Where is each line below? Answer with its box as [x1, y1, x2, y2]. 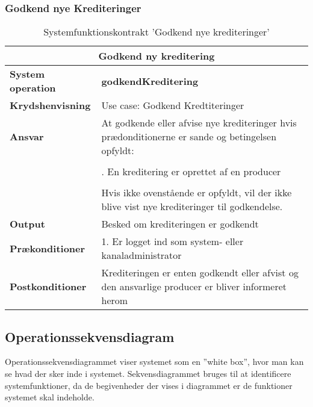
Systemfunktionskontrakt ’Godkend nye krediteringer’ [43, 25, 270, 39]
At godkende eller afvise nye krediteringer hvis [101, 116, 297, 130]
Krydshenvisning [10, 98, 91, 113]
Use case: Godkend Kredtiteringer [101, 98, 244, 113]
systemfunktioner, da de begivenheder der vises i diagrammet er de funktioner [5, 379, 293, 391]
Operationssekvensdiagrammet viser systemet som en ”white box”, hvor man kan [5, 355, 304, 368]
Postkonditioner [10, 279, 87, 294]
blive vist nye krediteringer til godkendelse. [101, 199, 283, 214]
